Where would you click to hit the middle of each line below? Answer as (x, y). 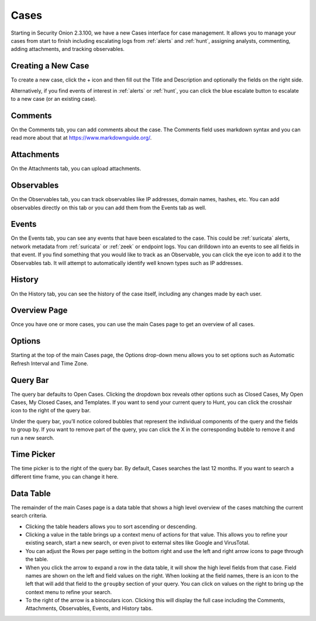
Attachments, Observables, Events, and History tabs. (89, 608)
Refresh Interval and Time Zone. (50, 363)
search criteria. (29, 515)
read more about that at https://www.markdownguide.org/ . (81, 138)
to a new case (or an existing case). (54, 99)
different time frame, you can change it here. (65, 476)
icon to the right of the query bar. (51, 410)
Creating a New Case (50, 66)
